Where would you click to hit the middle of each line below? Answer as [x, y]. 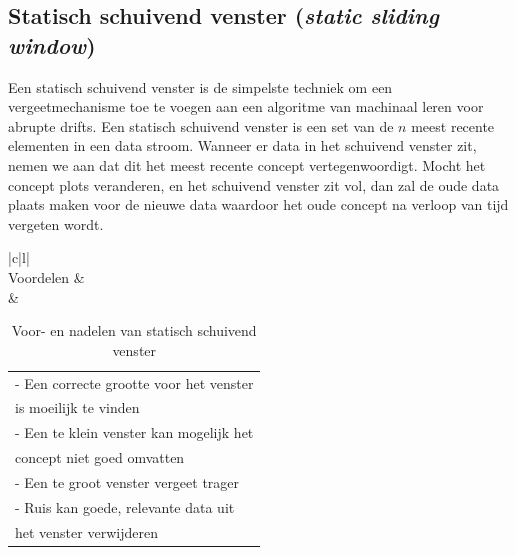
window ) [52, 44]
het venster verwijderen [86, 531]
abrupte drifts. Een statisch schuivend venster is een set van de [201, 125]
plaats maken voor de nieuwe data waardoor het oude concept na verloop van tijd [258, 204]
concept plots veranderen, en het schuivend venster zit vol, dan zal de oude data [254, 184]
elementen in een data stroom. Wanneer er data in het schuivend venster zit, [242, 145]
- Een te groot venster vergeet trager [127, 481]
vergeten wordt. [56, 223]
